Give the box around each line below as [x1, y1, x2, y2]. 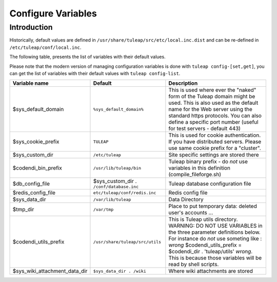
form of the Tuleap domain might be [168, 93, 255, 100]
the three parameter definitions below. [168, 229, 261, 236]
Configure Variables [9, 8, 97, 19]
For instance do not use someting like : [168, 235, 262, 242]
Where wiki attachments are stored [168, 268, 253, 275]
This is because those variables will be [168, 254, 262, 261]
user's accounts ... [168, 209, 213, 216]
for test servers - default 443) [168, 125, 241, 132]
